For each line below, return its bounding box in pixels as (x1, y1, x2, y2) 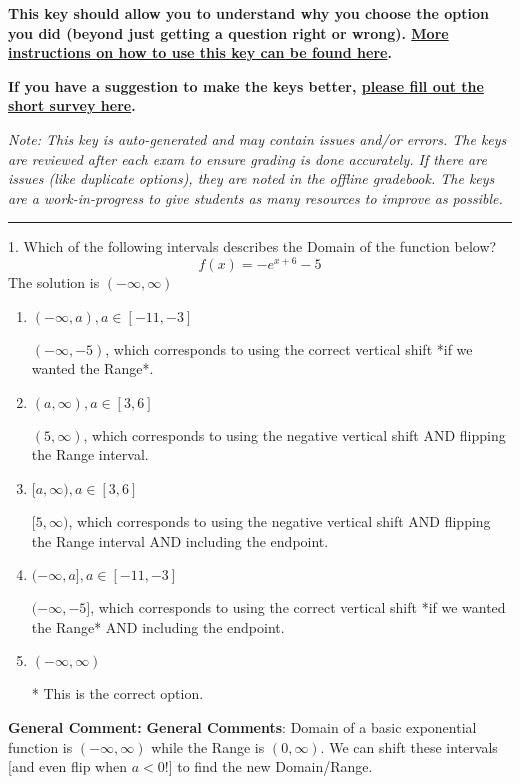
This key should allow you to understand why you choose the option (8, 3, 490, 23)
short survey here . (8, 95, 136, 116)
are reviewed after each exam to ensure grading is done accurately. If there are (8, 148, 487, 169)
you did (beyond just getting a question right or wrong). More (8, 22, 449, 43)
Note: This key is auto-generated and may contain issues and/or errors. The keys (8, 128, 507, 149)
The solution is (8, 272, 100, 293)
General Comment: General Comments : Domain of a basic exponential (8, 716, 477, 737)
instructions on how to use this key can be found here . (8, 42, 392, 63)
